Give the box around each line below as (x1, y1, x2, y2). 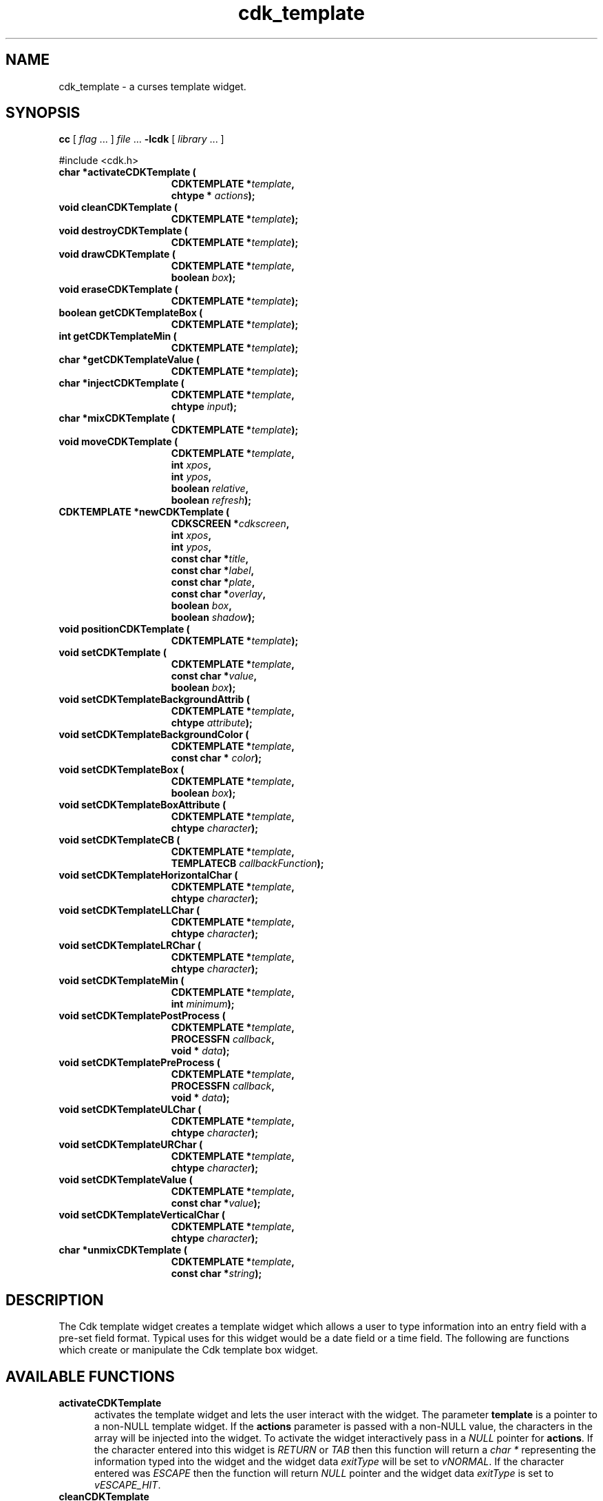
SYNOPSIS (6, 104, 81, 122)
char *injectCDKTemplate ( (59, 377, 184, 389)
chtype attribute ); (171, 717, 253, 729)
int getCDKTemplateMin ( (59, 330, 177, 343)
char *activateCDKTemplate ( (59, 166, 196, 178)
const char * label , (171, 564, 255, 577)
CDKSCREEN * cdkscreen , (171, 518, 290, 530)
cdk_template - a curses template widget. (59, 80, 246, 92)
